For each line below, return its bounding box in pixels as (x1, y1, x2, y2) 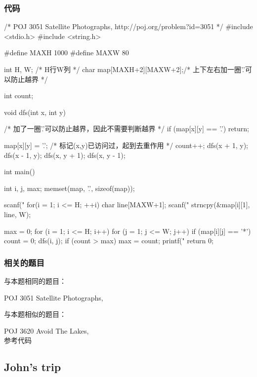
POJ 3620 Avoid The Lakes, (4, 325, 89, 336)
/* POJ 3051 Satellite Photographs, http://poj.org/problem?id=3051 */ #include (4, 21, 253, 32)
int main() (4, 166, 35, 177)
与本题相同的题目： (4, 275, 66, 286)
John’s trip (4, 359, 61, 375)
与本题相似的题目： (4, 309, 66, 319)
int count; (4, 90, 34, 101)
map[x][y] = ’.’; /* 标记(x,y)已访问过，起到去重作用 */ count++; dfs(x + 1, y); (4, 140, 249, 150)
